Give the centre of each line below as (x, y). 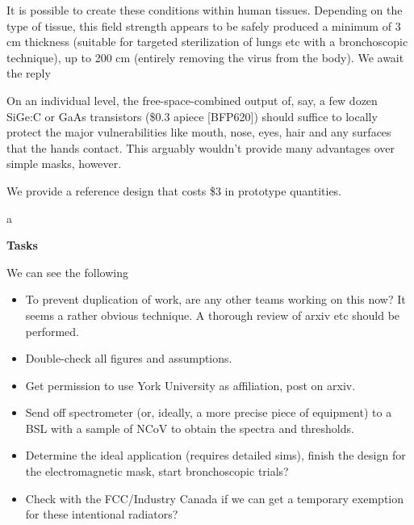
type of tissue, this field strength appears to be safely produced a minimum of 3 (204, 25)
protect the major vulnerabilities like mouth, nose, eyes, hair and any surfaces (199, 132)
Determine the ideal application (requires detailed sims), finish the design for (215, 455)
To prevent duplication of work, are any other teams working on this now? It (215, 299)
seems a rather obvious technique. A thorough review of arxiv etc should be (213, 315)
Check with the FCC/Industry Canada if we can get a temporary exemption (214, 498)
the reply (29, 73)
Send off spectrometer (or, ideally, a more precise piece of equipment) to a (209, 412)
